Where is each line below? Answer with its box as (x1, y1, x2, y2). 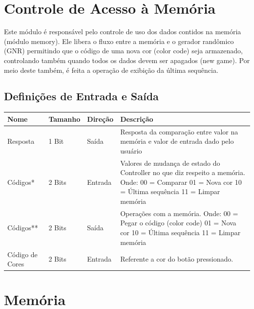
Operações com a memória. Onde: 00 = (120, 208, 238, 218)
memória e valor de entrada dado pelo (120, 136, 234, 146)
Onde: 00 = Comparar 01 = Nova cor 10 (120, 177, 242, 187)
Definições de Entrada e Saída (4, 88, 159, 104)
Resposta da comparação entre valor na (120, 126, 238, 136)
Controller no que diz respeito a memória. (120, 167, 245, 177)
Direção (87, 113, 114, 124)
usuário (120, 145, 142, 155)
